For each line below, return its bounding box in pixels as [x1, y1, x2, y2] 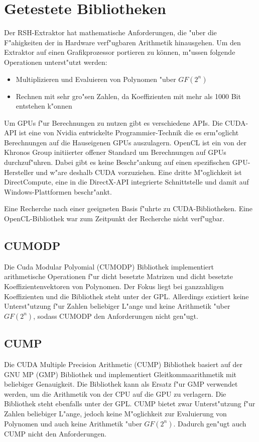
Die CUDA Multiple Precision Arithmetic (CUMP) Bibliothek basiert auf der [4, 359, 242, 369]
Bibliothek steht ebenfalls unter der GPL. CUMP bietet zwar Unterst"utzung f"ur [4, 398, 255, 409]
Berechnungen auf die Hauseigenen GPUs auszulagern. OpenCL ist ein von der [4, 137, 246, 147]
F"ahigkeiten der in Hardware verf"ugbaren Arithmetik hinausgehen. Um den [4, 37, 241, 47]
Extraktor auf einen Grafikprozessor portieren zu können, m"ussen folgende [4, 47, 235, 57]
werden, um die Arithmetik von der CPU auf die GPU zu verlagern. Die [4, 388, 226, 399]
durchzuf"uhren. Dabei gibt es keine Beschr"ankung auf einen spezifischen [4, 157, 230, 167]
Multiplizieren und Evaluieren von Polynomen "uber [16, 73, 176, 84]
